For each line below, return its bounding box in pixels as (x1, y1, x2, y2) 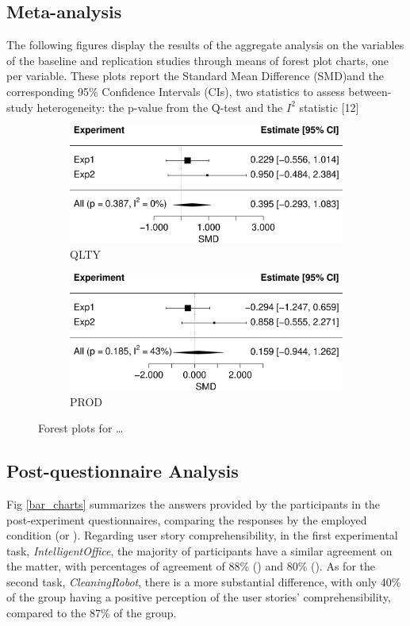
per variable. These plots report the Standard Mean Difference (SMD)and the (6, 67, 385, 84)
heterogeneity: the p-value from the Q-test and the (36, 98, 283, 115)
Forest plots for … (38, 420, 124, 436)
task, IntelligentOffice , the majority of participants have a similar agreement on (6, 542, 393, 559)
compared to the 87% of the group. (6, 605, 177, 621)
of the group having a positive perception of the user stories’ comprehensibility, (6, 589, 391, 605)
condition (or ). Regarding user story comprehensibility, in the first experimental (6, 527, 398, 543)
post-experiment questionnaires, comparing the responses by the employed (6, 511, 367, 528)
